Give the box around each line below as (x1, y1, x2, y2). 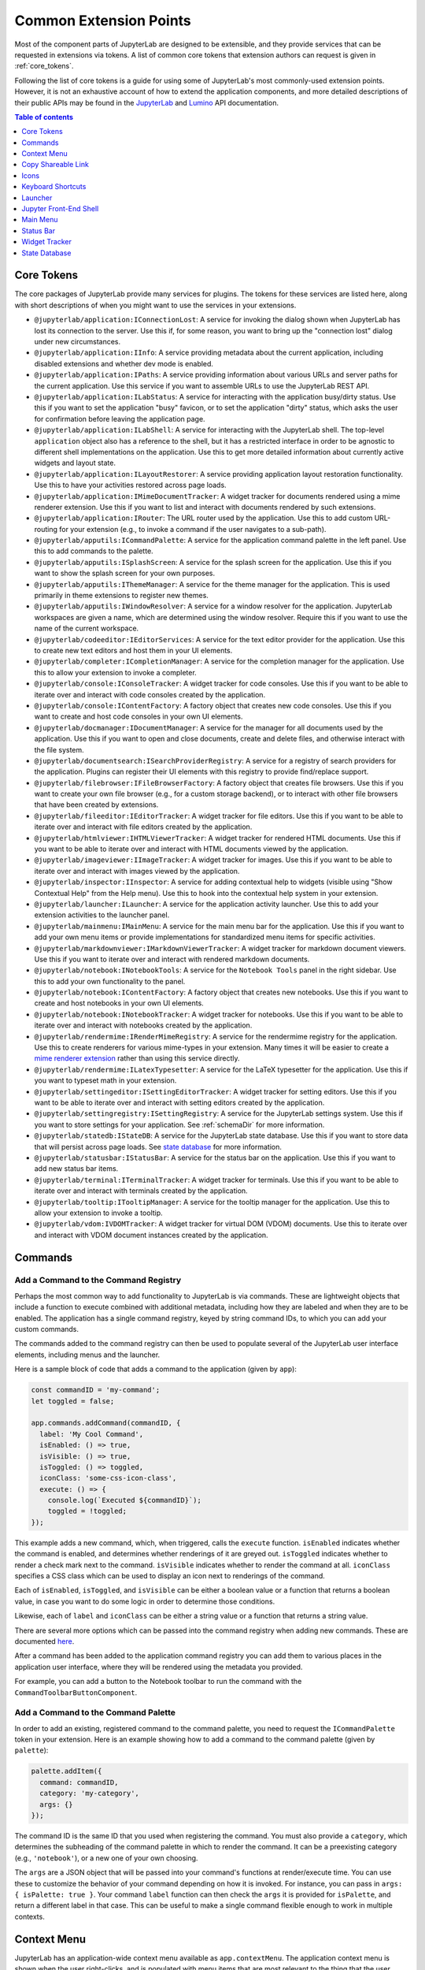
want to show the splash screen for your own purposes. (34, 568, 216, 578)
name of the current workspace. (34, 623, 139, 634)
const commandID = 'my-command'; (31, 1385, 161, 1395)
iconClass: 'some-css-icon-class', (39, 1474, 177, 1483)
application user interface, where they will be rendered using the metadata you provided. (14, 1662, 303, 1671)
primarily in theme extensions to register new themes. (34, 591, 209, 600)
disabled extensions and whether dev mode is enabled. (34, 359, 214, 368)
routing (34, 524, 58, 533)
